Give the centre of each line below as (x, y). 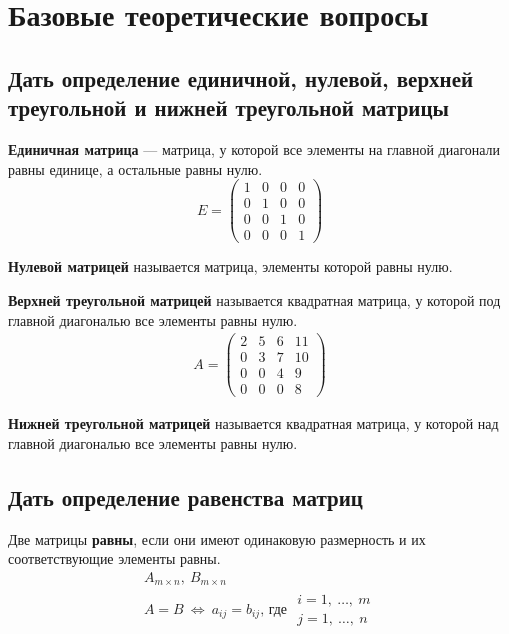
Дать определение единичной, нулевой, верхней (241, 77)
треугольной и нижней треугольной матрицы (228, 107)
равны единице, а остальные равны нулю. (135, 168)
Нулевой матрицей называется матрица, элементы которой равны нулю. (230, 266)
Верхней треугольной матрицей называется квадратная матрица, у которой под (254, 299)
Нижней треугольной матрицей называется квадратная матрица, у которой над (253, 423)
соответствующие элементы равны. (114, 558)
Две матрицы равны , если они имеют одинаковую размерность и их (217, 538)
